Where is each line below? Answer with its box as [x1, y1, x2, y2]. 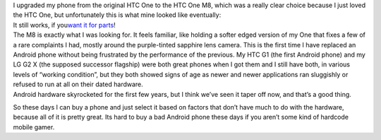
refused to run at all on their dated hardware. [13, 80, 144, 88]
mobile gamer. [13, 122, 55, 131]
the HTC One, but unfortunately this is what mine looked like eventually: [13, 11, 222, 19]
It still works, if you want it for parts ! [13, 21, 116, 29]
